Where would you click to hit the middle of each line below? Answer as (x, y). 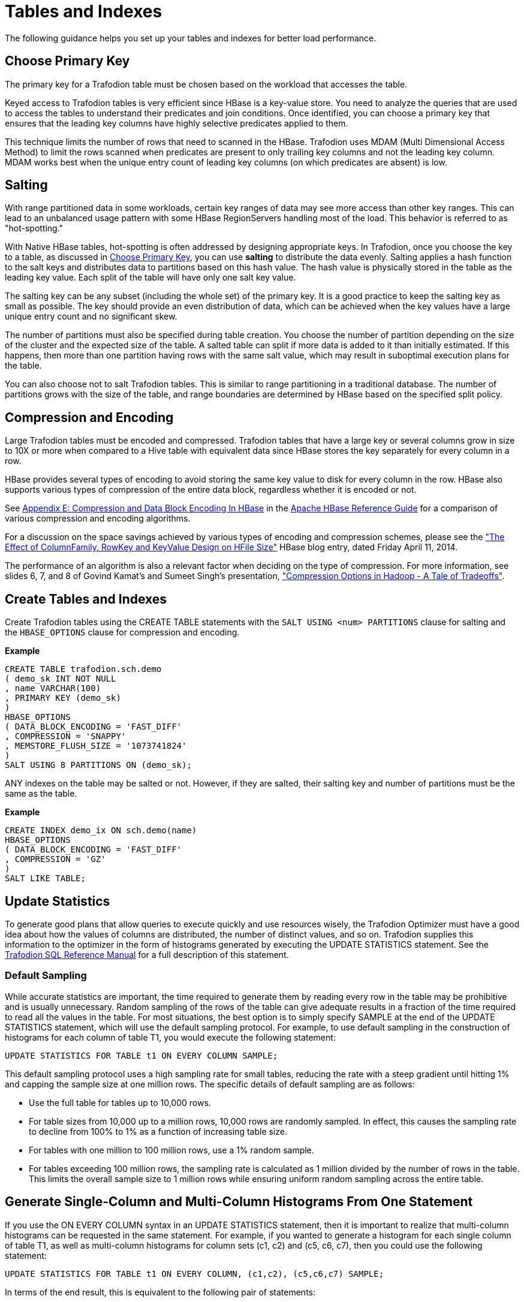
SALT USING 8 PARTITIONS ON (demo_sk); (98, 765)
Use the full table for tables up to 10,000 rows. (120, 1102)
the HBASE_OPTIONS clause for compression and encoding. (122, 632)
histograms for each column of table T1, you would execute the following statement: (170, 1037)
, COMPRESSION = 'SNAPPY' (66, 736)
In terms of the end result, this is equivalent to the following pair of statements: (160, 1292)
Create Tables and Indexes (86, 599)
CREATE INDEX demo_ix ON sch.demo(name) (101, 831)
